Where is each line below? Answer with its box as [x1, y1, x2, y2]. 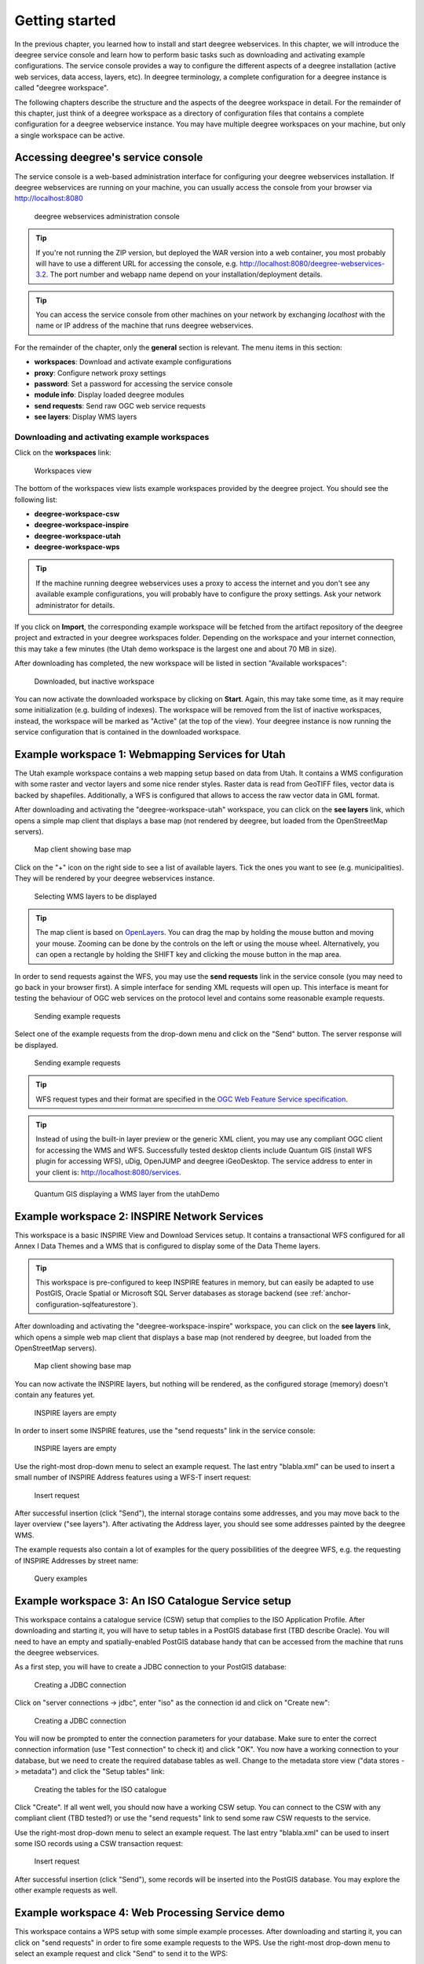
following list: [14, 495, 58, 504]
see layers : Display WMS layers [34, 412, 137, 422]
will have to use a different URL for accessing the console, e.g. [35, 258, 239, 268]
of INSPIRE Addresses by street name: [14, 1555, 139, 1565]
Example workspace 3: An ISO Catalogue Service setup [14, 1594, 292, 1607]
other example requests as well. [14, 1885, 118, 1895]
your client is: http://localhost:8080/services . [35, 1167, 181, 1177]
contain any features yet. [14, 1391, 96, 1400]
